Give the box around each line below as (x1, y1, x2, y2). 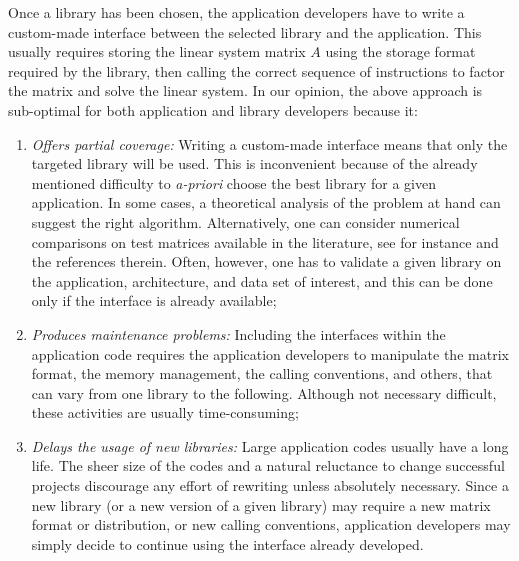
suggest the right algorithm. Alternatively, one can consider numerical (31, 211, 460, 232)
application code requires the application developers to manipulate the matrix (31, 343, 509, 364)
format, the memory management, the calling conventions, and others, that (31, 363, 493, 384)
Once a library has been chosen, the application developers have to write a (8, 2, 465, 22)
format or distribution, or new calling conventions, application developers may (31, 514, 511, 535)
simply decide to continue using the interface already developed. (31, 533, 424, 554)
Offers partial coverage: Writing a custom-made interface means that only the (31, 133, 508, 154)
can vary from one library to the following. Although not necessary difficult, (31, 382, 497, 403)
